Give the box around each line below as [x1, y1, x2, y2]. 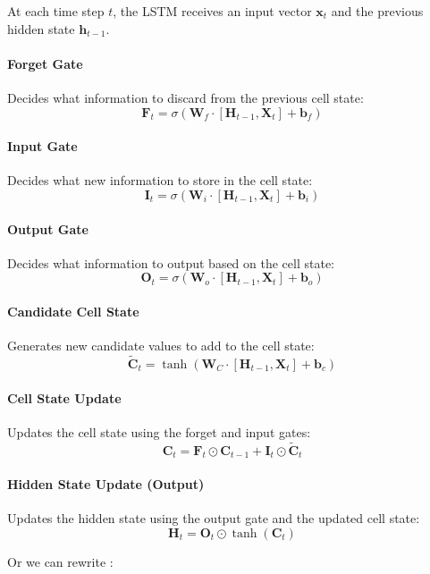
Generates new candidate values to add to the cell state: [7, 336, 315, 355]
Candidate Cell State [7, 301, 139, 320]
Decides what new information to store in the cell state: [7, 171, 313, 190]
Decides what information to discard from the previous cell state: [7, 88, 364, 106]
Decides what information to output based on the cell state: [7, 253, 335, 272]
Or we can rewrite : [7, 552, 114, 570]
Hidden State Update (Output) [7, 474, 205, 493]
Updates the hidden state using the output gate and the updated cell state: [7, 509, 420, 528]
